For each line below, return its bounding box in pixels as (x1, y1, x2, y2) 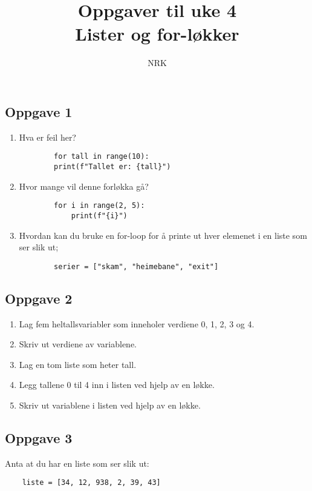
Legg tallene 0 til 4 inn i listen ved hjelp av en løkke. (19, 378, 215, 391)
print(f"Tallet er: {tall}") (54, 162, 171, 171)
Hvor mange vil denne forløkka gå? (19, 179, 149, 192)
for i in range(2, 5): (54, 201, 145, 210)
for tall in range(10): (54, 152, 149, 161)
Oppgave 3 (5, 428, 73, 447)
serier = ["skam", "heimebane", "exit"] (54, 262, 219, 271)
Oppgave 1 (5, 102, 73, 121)
